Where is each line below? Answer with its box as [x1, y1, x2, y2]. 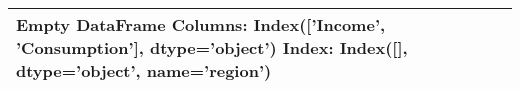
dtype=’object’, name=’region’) [16, 59, 272, 82]
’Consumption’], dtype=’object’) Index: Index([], [16, 36, 408, 59]
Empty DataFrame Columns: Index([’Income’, [16, 13, 386, 36]
